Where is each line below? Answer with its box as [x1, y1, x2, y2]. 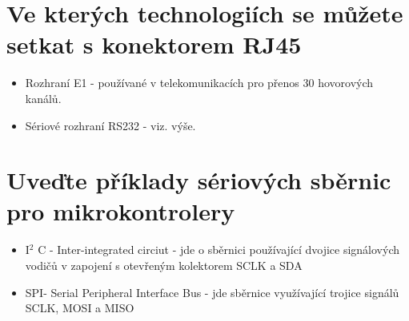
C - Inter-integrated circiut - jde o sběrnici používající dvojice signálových [38, 241, 400, 258]
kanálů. [25, 89, 62, 106]
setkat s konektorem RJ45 [6, 28, 302, 61]
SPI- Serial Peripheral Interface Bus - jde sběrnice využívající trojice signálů [25, 283, 399, 300]
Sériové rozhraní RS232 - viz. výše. [25, 117, 196, 133]
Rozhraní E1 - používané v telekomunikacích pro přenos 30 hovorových [25, 74, 374, 91]
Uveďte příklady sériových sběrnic [6, 164, 391, 196]
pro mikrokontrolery [6, 195, 235, 228]
